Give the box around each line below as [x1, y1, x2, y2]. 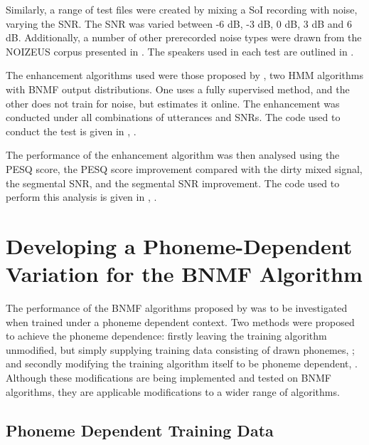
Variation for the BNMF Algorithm [6, 259, 363, 288]
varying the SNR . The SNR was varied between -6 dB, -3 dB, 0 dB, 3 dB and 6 [6, 16, 353, 31]
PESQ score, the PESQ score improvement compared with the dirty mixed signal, [6, 161, 363, 176]
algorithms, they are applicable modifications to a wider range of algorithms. [6, 384, 340, 399]
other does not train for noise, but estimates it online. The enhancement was [6, 95, 340, 110]
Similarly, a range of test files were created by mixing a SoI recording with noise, [6, 2, 358, 16]
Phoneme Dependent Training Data [6, 419, 274, 441]
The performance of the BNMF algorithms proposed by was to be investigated [6, 300, 348, 315]
